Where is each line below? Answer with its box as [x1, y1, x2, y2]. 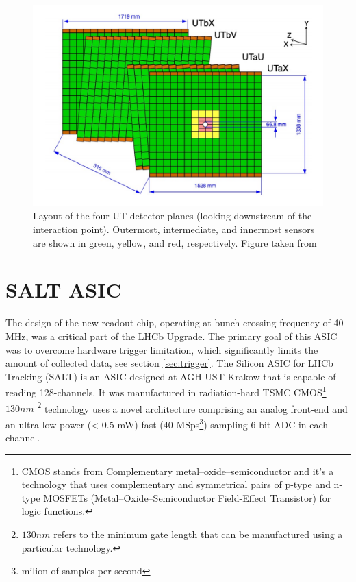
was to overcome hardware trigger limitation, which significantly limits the [5, 342, 318, 356]
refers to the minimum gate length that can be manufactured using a [53, 527, 343, 542]
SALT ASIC [5, 276, 122, 304]
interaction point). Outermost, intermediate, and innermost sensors [33, 222, 315, 237]
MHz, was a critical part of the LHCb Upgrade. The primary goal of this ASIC [5, 328, 338, 343]
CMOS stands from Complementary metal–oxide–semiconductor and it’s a [21, 463, 334, 478]
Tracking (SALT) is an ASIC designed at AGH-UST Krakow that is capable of [5, 369, 336, 383]
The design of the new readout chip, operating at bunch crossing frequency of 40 [5, 315, 344, 330]
